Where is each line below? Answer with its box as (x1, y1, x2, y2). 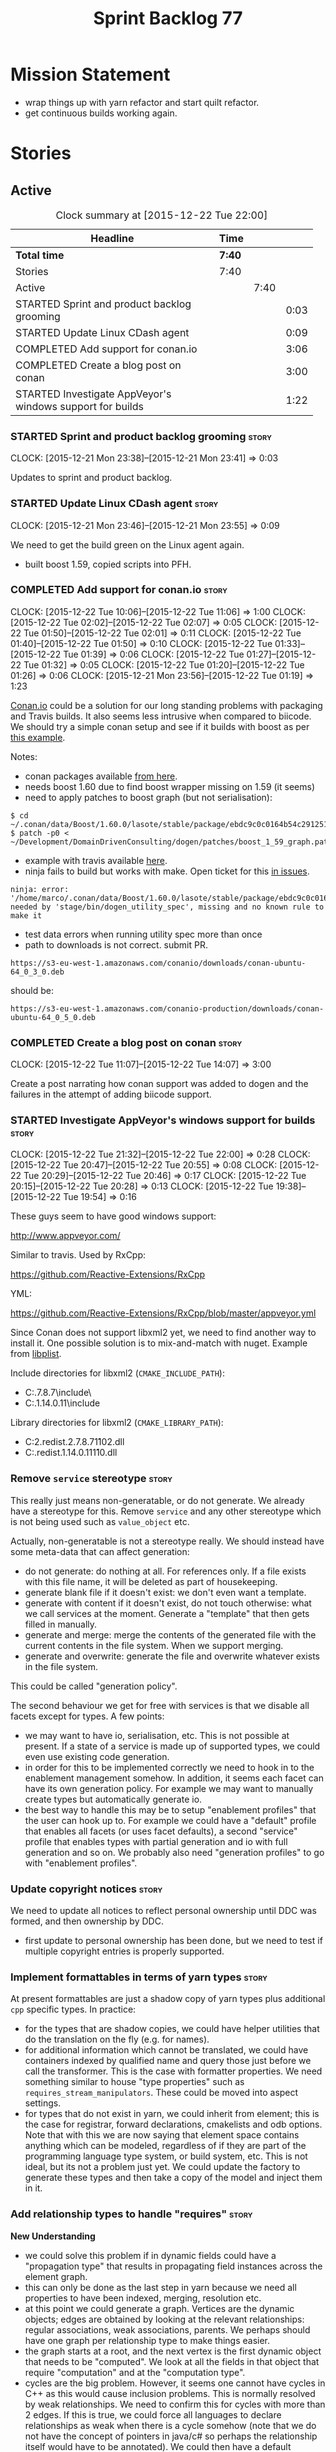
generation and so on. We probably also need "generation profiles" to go (24, 1846, 325, 1858)
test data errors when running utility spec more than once (24, 928, 263, 940)
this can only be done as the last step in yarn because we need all (24, 2281, 297, 2293)
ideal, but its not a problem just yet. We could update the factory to (24, 2161, 301, 2173)
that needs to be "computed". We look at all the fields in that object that (24, 2355, 320, 2367)
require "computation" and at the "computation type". (24, 2366, 246, 2378)
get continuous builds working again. (24, 107, 178, 119)
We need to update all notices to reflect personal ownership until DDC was (10, 1905, 317, 1917)
